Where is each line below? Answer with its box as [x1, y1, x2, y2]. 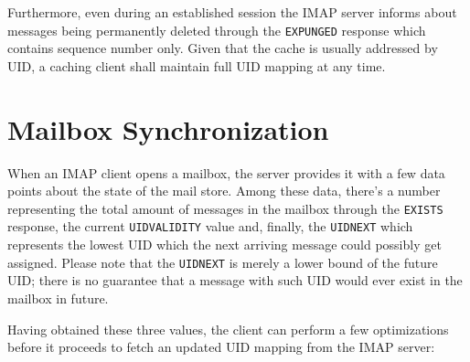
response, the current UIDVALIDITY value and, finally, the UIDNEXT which [7, 217, 413, 236]
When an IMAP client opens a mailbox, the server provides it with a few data [7, 163, 445, 182]
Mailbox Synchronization [7, 110, 329, 147]
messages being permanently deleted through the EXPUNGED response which [7, 20, 426, 39]
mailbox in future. [7, 288, 109, 307]
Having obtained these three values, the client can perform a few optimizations [7, 319, 449, 338]
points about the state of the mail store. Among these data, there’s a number [7, 181, 441, 200]
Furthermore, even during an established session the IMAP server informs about [7, 3, 457, 21]
